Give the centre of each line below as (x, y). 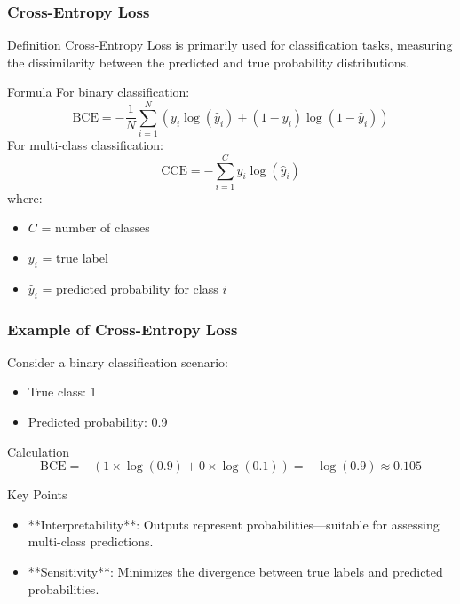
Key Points (37, 494)
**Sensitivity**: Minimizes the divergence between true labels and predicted (235, 571)
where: (25, 197)
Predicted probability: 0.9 (98, 422)
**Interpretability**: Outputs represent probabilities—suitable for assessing (234, 524)
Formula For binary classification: (99, 92)
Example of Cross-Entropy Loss (123, 329)
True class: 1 (62, 392)
